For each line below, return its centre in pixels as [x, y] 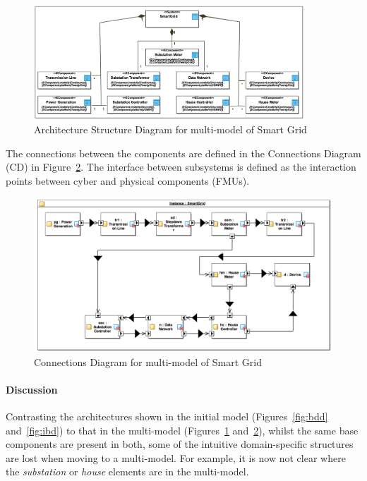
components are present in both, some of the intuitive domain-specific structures [180, 444]
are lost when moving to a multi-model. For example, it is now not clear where [176, 457]
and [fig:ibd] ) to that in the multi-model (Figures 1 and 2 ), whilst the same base [182, 430]
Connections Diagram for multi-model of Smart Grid [148, 361]
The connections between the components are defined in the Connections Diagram [183, 153]
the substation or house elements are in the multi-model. [127, 471]
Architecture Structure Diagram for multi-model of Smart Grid [170, 129]
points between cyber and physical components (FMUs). [128, 180]
